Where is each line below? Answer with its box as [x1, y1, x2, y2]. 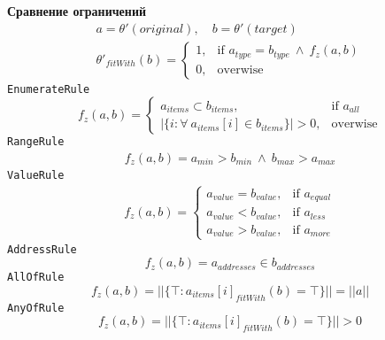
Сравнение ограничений [7, 2, 147, 19]
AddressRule [7, 243, 77, 256]
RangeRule [7, 135, 65, 149]
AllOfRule [7, 271, 65, 284]
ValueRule [7, 169, 65, 182]
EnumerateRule [7, 82, 90, 96]
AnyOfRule [7, 301, 65, 314]
